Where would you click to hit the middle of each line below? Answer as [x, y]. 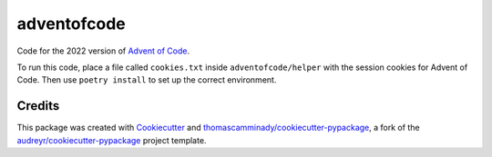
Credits [38, 106]
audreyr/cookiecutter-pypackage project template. [112, 140]
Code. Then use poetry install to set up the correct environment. [147, 80]
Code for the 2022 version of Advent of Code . [103, 51]
